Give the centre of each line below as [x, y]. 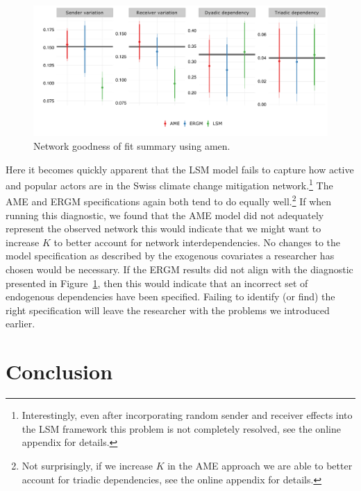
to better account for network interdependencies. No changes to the [197, 242]
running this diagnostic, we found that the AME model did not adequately [165, 215]
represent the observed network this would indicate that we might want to [163, 229]
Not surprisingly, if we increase [87, 465]
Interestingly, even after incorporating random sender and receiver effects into [187, 415]
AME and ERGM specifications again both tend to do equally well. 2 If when [169, 200]
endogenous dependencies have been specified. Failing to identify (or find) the [170, 296]
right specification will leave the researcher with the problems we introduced [168, 310]
